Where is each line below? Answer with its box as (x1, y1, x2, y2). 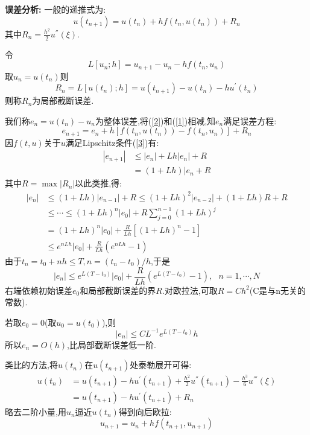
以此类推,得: (75, 177, 122, 189)
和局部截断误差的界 (80, 284, 156, 296)
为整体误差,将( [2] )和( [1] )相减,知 (95, 114, 216, 127)
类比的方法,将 (5, 358, 58, 371)
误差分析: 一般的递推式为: (5, 3, 106, 15)
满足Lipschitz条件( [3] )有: (65, 136, 159, 148)
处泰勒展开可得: (130, 358, 192, 371)
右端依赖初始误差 (5, 284, 72, 296)
